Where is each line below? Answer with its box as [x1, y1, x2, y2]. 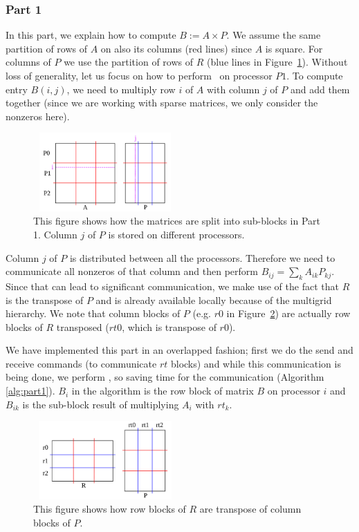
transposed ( [56, 319, 109, 334]
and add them [290, 82, 350, 96]
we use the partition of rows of [64, 55, 194, 69]
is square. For [265, 41, 323, 55]
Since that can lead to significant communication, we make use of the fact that [6, 278, 339, 293]
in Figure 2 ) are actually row [226, 306, 351, 321]
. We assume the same [226, 28, 321, 42]
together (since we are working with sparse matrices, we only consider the [6, 95, 318, 110]
